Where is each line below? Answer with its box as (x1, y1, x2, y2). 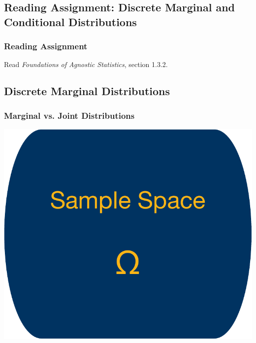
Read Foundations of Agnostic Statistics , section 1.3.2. (4, 59, 168, 69)
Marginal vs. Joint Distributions (4, 109, 135, 121)
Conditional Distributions (4, 14, 137, 29)
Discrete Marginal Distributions (4, 83, 170, 99)
